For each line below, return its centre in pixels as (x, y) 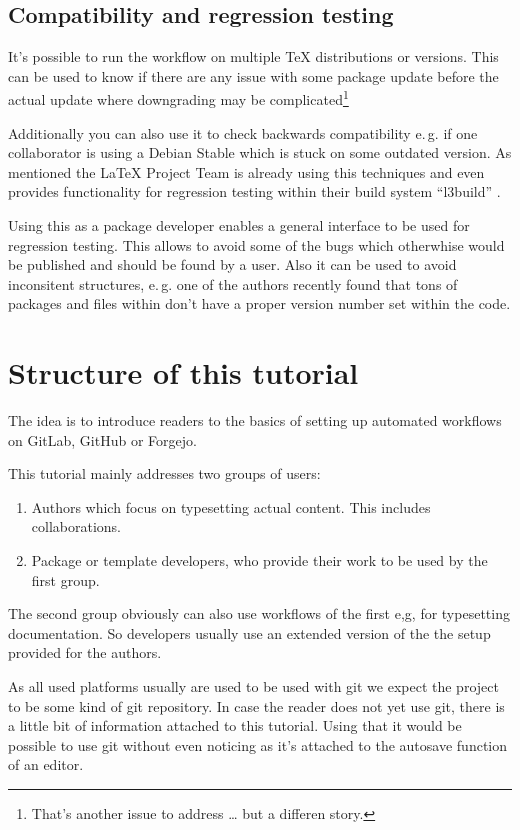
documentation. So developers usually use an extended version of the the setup (249, 632)
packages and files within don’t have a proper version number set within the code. (259, 303)
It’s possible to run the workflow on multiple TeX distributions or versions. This (253, 56)
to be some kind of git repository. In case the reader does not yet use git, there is (256, 705)
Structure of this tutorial (183, 372)
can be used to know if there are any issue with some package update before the (253, 75)
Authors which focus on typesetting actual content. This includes (231, 506)
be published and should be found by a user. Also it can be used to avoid (232, 264)
